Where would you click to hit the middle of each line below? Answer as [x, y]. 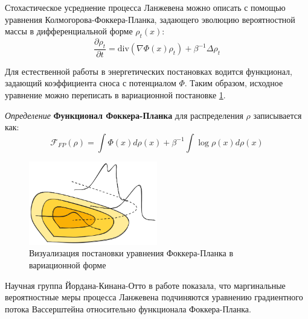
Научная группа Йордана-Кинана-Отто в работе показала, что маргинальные [145, 285]
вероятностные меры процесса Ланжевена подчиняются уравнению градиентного [154, 297]
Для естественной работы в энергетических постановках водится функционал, [149, 71]
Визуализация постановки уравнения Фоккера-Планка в [131, 253]
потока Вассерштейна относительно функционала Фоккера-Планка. [128, 308]
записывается [278, 115]
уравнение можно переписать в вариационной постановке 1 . [115, 95]
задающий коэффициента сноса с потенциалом [91, 83]
